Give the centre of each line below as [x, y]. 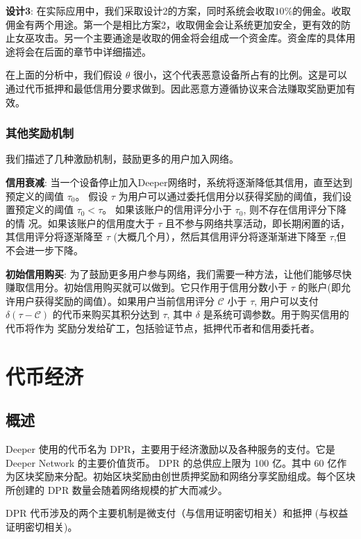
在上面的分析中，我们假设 [64, 75]
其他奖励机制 [40, 133]
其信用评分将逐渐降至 [54, 237]
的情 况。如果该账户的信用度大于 [80, 223]
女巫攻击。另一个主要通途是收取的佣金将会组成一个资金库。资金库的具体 [180, 38]
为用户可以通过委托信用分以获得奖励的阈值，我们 [230, 196]
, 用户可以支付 [286, 300]
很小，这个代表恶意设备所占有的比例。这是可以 [240, 75]
